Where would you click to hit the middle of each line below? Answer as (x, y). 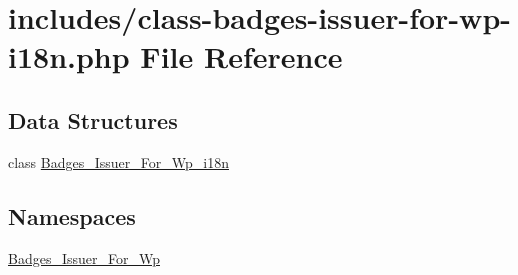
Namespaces (72, 215)
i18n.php (69, 56)
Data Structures (93, 119)
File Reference (241, 56)
